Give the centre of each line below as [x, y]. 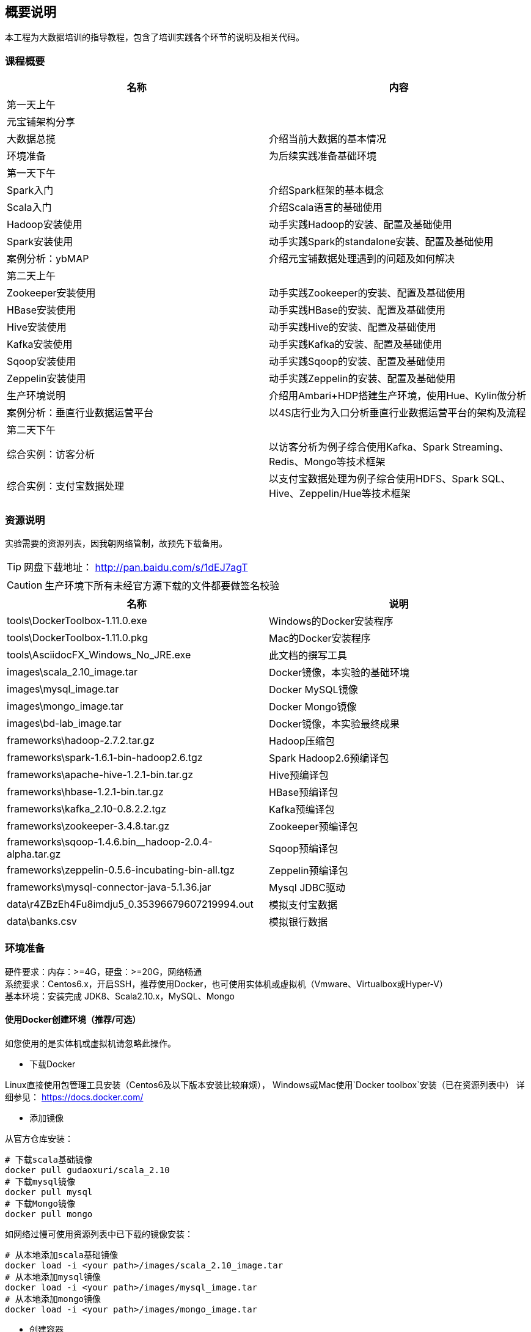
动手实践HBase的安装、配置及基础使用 [357, 310]
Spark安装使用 [40, 242]
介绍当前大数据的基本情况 [328, 139]
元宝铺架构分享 [41, 122]
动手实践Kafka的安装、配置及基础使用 [356, 344]
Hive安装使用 [37, 327]
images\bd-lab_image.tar [64, 723]
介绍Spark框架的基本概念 [327, 190]
